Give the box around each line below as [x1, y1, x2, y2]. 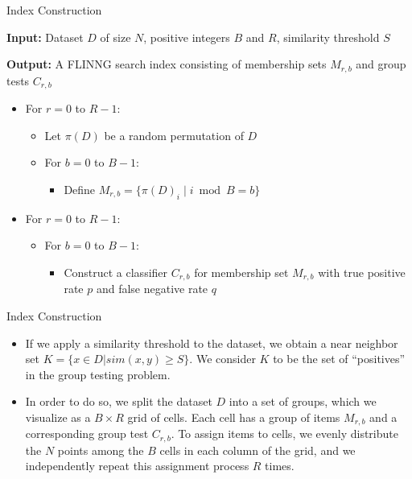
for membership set [194, 263, 289, 280]
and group [356, 56, 406, 72]
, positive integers [143, 28, 230, 45]
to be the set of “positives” [273, 350, 406, 367]
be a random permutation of [104, 126, 244, 143]
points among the [57, 441, 144, 458]
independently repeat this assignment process [25, 457, 249, 474]
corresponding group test [25, 425, 149, 442]
